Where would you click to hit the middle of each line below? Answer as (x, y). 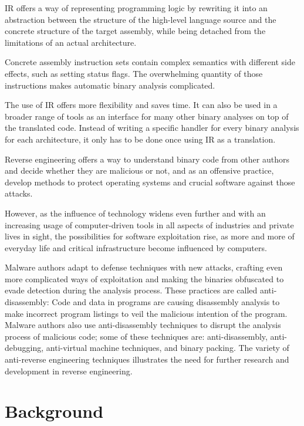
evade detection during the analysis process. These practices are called (131, 290)
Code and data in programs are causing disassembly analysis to (166, 302)
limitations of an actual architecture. (71, 42)
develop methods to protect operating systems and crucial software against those (150, 182)
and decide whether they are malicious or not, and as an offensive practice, (139, 170)
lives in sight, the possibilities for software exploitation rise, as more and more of (150, 236)
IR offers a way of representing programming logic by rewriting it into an (136, 8)
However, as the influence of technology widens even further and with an (135, 213)
